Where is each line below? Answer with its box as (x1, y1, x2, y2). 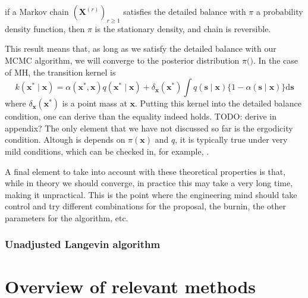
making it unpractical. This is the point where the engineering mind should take (5, 188, 297, 200)
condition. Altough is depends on (5, 133, 125, 146)
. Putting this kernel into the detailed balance (135, 97, 301, 109)
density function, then (5, 22, 85, 34)
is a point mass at (62, 97, 127, 109)
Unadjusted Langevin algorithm (5, 237, 161, 252)
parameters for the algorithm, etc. (5, 211, 128, 224)
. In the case (253, 54, 298, 66)
